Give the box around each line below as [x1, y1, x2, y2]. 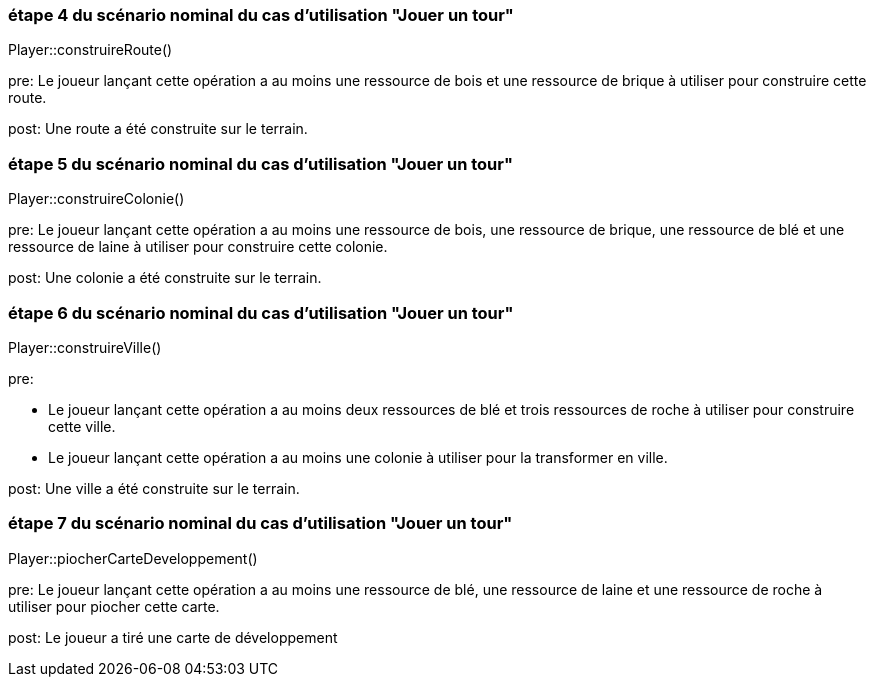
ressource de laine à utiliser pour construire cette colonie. [8, 238, 388, 256]
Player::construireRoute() [8, 41, 173, 59]
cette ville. [48, 417, 116, 435]
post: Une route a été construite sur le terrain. [8, 120, 308, 138]
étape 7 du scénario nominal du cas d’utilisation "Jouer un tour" [8, 513, 513, 534]
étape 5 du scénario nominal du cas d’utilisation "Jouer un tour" [8, 153, 513, 174]
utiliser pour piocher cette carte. [8, 597, 220, 615]
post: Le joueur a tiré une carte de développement [8, 628, 338, 646]
